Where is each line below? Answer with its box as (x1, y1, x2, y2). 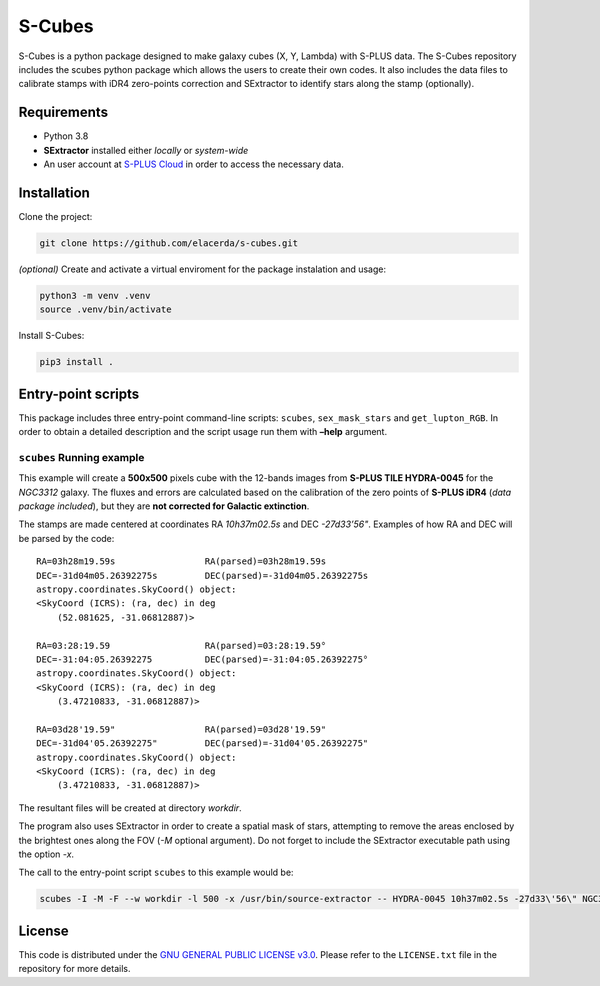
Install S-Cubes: (18, 330, 85, 342)
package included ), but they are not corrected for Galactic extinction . (18, 500, 310, 512)
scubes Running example (18, 450, 145, 464)
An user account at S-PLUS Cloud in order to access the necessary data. (43, 158, 344, 170)
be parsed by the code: (18, 532, 115, 544)
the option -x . (18, 848, 75, 860)
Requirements (18, 104, 109, 121)
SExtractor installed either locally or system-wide (43, 144, 249, 156)
